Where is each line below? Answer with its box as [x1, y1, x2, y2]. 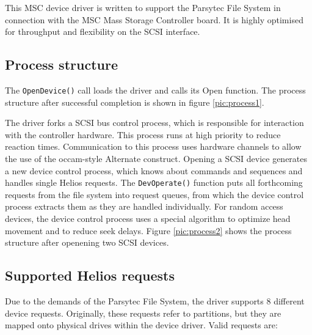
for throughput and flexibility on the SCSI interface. [5, 25, 200, 38]
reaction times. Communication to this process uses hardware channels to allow [5, 140, 302, 153]
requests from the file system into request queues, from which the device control [5, 188, 304, 201]
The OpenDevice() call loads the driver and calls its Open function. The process [5, 83, 306, 96]
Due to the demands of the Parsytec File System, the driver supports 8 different [5, 295, 305, 307]
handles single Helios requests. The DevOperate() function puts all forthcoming [5, 176, 303, 189]
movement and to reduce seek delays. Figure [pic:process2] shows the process [5, 224, 292, 237]
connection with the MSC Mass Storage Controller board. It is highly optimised [5, 13, 303, 26]
